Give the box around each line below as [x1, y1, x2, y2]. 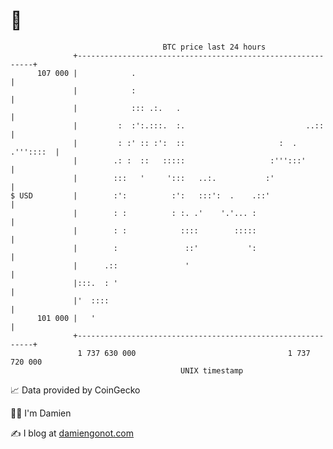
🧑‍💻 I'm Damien [10, 407, 72, 419]
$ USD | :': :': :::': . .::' [10, 190, 271, 201]
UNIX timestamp [180, 365, 244, 376]
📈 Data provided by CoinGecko [10, 384, 141, 396]
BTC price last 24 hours [162, 42, 267, 52]
